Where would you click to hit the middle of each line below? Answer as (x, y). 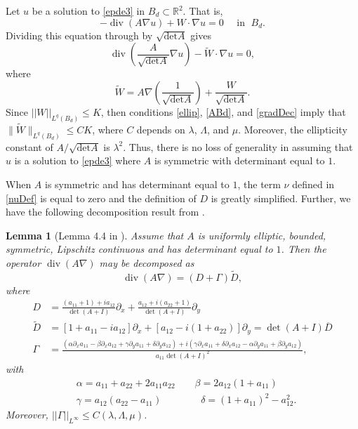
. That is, (203, 11)
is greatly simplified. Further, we (281, 198)
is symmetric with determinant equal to (239, 160)
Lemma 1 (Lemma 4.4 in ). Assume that (95, 235)
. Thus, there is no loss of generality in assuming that (238, 146)
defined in (313, 184)
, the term (259, 184)
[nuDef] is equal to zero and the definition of (101, 198)
